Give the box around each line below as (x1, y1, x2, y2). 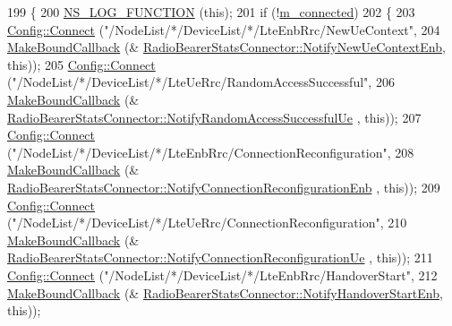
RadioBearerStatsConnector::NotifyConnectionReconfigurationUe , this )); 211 (7, 248, 433, 267)
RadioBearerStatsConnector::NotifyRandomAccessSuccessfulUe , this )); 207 (7, 107, 422, 126)
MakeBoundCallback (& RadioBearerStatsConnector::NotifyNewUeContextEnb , (7, 38, 446, 56)
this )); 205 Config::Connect (7, 55, 156, 73)
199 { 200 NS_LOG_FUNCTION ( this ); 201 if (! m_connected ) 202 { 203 (7, 3, 415, 21)
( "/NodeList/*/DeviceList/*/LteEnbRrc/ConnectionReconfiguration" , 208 (7, 142, 414, 161)
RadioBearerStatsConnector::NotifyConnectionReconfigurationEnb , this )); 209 (7, 177, 440, 196)
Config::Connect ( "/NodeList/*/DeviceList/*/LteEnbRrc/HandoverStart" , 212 (7, 265, 438, 284)
